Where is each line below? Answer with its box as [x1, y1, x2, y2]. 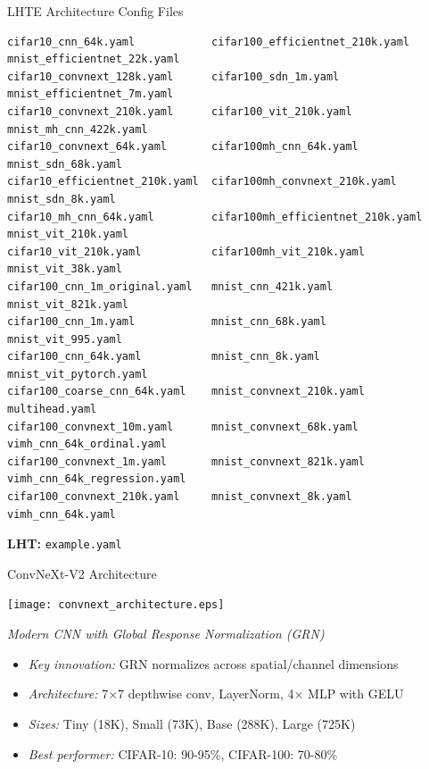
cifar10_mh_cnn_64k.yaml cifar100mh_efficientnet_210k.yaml [7, 210, 423, 223]
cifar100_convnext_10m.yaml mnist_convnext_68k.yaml [7, 420, 359, 433]
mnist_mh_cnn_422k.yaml [7, 122, 148, 136]
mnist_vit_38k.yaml [7, 263, 122, 276]
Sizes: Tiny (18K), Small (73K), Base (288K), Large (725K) [28, 714, 356, 732]
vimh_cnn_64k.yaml [7, 507, 116, 521]
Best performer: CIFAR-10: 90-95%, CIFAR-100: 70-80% [28, 744, 338, 763]
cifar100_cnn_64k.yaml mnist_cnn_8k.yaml [7, 350, 320, 364]
